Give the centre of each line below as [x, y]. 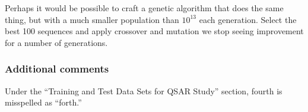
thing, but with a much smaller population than [92, 19]
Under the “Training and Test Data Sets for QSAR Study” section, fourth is [144, 90]
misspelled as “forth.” [43, 102]
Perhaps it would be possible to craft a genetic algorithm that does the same [144, 8]
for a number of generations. [56, 42]
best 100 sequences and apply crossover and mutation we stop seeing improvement [154, 31]
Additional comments [57, 69]
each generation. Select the [248, 19]
